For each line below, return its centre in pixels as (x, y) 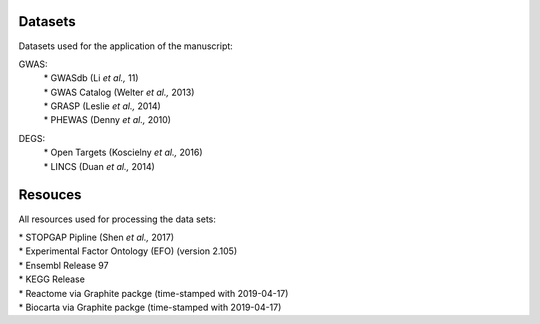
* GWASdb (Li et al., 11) (91, 78)
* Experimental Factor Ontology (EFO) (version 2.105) (128, 251)
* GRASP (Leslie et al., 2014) (102, 106)
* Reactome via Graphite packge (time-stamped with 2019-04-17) (153, 293)
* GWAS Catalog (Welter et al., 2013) (119, 92)
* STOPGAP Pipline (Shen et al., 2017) (96, 237)
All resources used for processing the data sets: (117, 219)
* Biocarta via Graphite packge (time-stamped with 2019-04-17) (150, 307)
